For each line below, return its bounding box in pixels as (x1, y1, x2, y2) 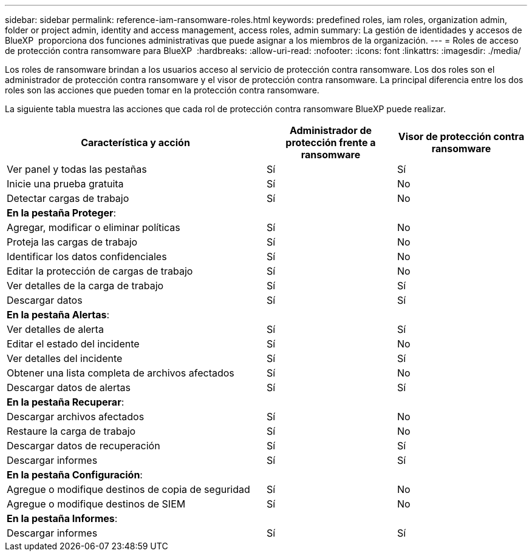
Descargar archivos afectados (7, 410, 145, 423)
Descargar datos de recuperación (7, 440, 160, 452)
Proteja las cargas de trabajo (7, 236, 138, 248)
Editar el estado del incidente (7, 338, 140, 350)
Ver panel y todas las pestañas (7, 163, 147, 175)
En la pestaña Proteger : (7, 207, 117, 219)
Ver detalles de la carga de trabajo (7, 280, 164, 292)
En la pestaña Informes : (7, 512, 118, 524)
